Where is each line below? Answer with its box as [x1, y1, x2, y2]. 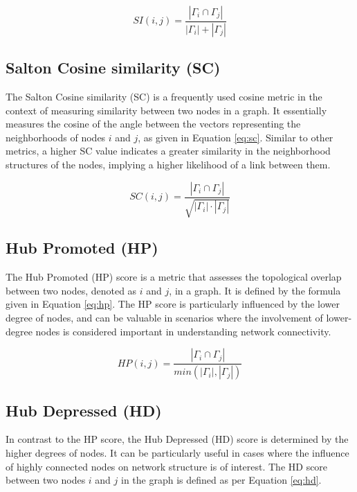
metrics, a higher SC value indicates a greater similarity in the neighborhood [6, 143, 331, 158]
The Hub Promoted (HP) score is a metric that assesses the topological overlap [6, 270, 342, 284]
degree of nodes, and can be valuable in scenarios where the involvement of [6, 310, 323, 325]
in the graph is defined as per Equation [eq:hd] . [121, 473, 322, 487]
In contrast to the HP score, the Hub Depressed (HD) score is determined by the [6, 432, 349, 446]
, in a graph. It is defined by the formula [169, 283, 341, 297]
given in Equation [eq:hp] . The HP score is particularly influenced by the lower [6, 297, 340, 311]
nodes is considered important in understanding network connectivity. [35, 324, 331, 338]
